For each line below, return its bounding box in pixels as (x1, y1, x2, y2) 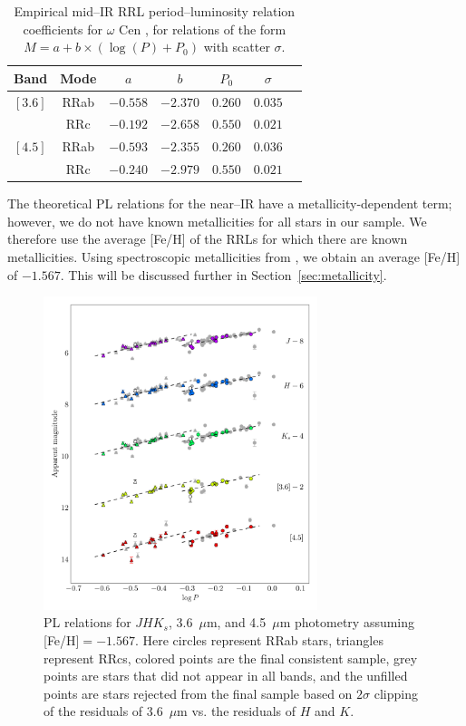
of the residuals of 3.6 (44, 702, 163, 721)
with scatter (203, 37, 270, 56)
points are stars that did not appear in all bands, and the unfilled (44, 666, 408, 685)
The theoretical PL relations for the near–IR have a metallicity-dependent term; (7, 194, 452, 213)
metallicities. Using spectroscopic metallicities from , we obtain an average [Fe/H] (7, 247, 461, 266)
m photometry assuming (279, 613, 415, 632)
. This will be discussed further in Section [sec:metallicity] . (60, 265, 387, 284)
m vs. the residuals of (177, 702, 296, 721)
